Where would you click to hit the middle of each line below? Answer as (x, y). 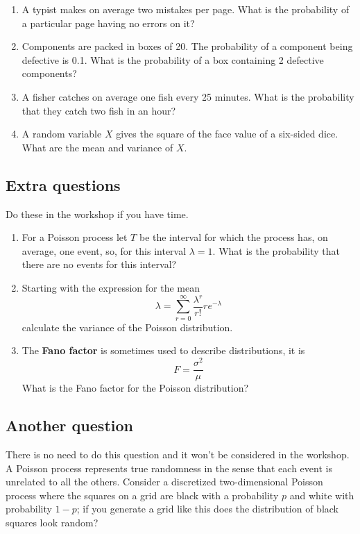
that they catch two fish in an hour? (99, 110)
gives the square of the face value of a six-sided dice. (227, 134)
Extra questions (63, 184)
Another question (69, 425)
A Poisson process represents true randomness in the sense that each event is (169, 468)
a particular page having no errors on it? (108, 23)
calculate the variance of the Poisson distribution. (127, 327)
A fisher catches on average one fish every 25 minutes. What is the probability (188, 96)
